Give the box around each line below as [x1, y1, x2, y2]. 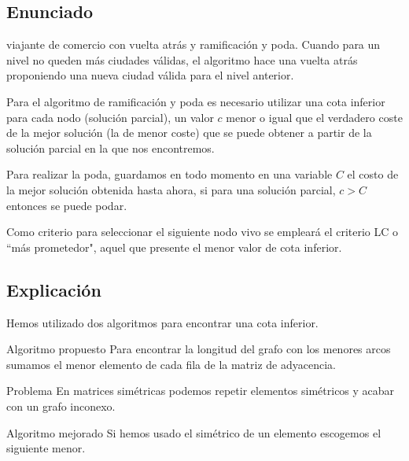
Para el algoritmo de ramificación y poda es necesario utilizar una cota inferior [6, 93, 385, 109]
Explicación [6, 277, 101, 301]
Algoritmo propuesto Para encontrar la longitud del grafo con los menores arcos [6, 341, 391, 357]
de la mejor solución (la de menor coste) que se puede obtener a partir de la [6, 124, 372, 141]
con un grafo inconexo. [6, 397, 116, 414]
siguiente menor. [6, 440, 86, 456]
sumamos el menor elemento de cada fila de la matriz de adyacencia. [6, 356, 336, 372]
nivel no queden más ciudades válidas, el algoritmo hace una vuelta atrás [6, 51, 358, 68]
